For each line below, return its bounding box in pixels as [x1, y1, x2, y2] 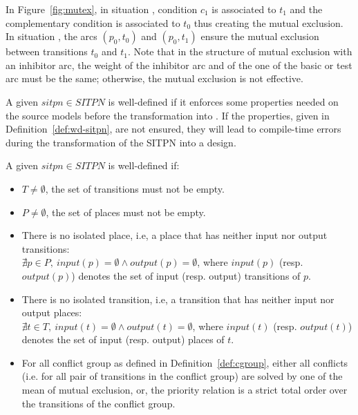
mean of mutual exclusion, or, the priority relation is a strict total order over [21, 383, 348, 397]
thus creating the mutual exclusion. [194, 15, 343, 30]
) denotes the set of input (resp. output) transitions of [71, 268, 301, 282]
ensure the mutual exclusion [200, 29, 319, 44]
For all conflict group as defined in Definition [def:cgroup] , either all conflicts [21, 355, 348, 369]
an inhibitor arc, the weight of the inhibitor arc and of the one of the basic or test [6, 57, 352, 72]
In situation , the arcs [6, 29, 97, 44]
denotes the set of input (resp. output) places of [21, 332, 225, 347]
